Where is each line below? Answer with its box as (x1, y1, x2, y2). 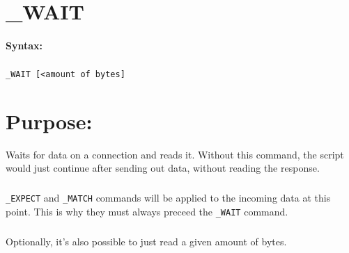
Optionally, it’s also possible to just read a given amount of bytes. (6, 234, 287, 248)
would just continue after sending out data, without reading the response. (6, 161, 320, 175)
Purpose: (6, 106, 93, 135)
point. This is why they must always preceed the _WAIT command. (6, 204, 288, 218)
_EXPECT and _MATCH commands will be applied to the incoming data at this (6, 190, 331, 205)
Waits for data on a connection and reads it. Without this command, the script (6, 147, 344, 161)
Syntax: (6, 38, 42, 52)
